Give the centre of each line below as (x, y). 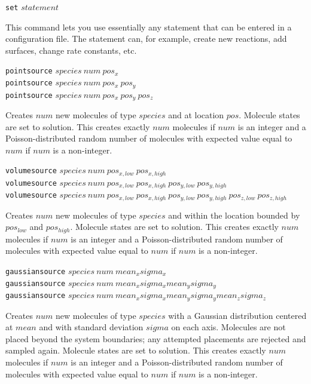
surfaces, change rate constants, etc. (71, 50)
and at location (196, 115)
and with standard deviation (91, 327)
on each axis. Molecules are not (228, 327)
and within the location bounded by (234, 215)
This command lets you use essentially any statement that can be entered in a (149, 27)
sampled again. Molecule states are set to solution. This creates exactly (136, 350)
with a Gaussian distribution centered (237, 315)
